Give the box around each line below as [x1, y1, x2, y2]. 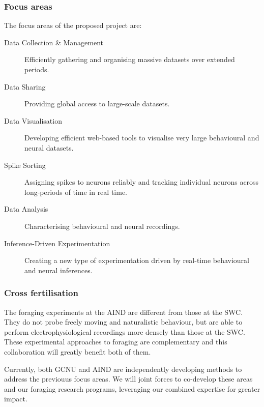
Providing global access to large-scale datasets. [24, 98, 170, 109]
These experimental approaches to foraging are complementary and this [4, 336, 227, 347]
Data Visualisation [4, 115, 62, 126]
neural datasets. [24, 142, 74, 153]
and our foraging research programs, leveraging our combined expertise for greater [4, 383, 260, 394]
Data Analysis [4, 203, 48, 214]
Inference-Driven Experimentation [4, 238, 110, 248]
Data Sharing [4, 81, 46, 92]
